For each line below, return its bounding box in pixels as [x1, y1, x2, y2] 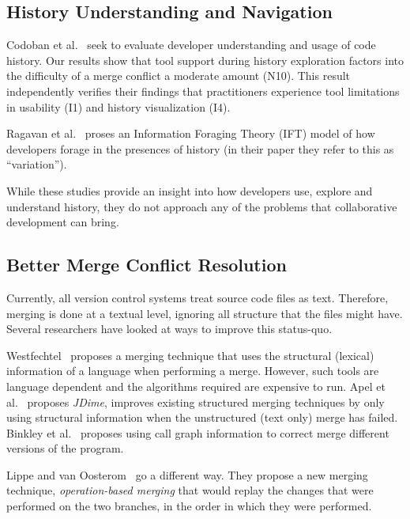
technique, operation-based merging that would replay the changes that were [6, 482, 374, 498]
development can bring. [6, 214, 119, 230]
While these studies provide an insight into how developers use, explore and [6, 182, 373, 199]
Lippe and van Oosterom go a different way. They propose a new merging [6, 466, 368, 483]
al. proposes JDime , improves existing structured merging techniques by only [6, 393, 385, 410]
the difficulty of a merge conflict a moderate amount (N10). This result [6, 67, 351, 84]
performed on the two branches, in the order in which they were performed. [6, 498, 372, 514]
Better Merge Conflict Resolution [6, 252, 287, 277]
